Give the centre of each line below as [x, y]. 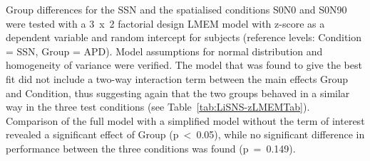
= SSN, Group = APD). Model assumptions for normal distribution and [164, 51]
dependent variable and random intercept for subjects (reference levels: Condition [184, 37]
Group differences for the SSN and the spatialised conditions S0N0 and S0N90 [176, 9]
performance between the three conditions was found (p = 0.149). [151, 148]
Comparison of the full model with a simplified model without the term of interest [185, 120]
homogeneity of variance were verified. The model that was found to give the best [184, 65]
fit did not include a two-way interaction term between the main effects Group [177, 78]
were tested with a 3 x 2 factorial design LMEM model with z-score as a [165, 23]
